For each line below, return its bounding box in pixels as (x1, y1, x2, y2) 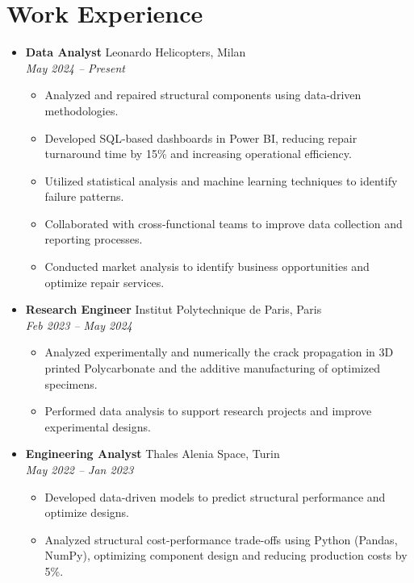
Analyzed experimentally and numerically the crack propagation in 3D (44, 344, 394, 360)
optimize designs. (44, 504, 129, 521)
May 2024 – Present (25, 59, 125, 76)
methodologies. (44, 102, 119, 119)
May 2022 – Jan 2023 (25, 461, 134, 477)
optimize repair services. (44, 273, 165, 290)
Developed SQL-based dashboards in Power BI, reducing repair (44, 129, 358, 146)
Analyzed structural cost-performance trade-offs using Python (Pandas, (44, 531, 398, 548)
